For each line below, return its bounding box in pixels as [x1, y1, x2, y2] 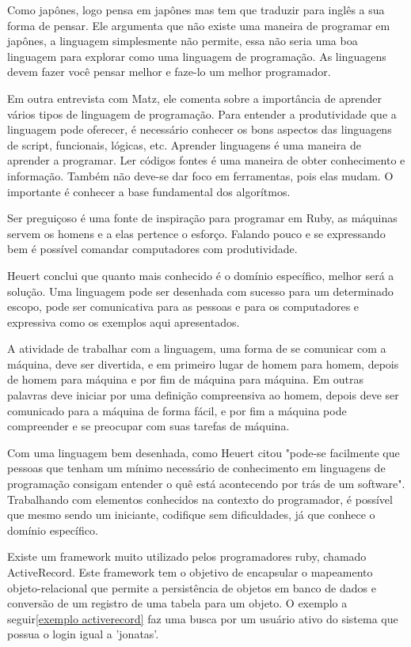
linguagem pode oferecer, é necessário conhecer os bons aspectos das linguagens [7, 121, 392, 138]
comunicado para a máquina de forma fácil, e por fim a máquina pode [7, 402, 347, 418]
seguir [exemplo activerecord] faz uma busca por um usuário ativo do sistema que [7, 610, 398, 626]
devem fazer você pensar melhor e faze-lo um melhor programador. [7, 63, 331, 80]
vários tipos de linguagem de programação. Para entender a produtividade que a [7, 105, 397, 122]
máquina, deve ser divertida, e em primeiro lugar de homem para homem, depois [7, 355, 399, 372]
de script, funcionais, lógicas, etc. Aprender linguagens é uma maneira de [7, 136, 361, 153]
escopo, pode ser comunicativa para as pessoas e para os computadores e [7, 298, 360, 315]
